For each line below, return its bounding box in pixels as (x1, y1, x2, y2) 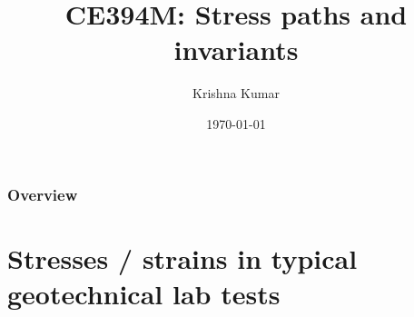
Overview (7, 183, 78, 205)
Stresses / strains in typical (7, 239, 358, 276)
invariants (173, 31, 299, 68)
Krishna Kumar (192, 84, 280, 103)
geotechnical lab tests (7, 274, 281, 312)
